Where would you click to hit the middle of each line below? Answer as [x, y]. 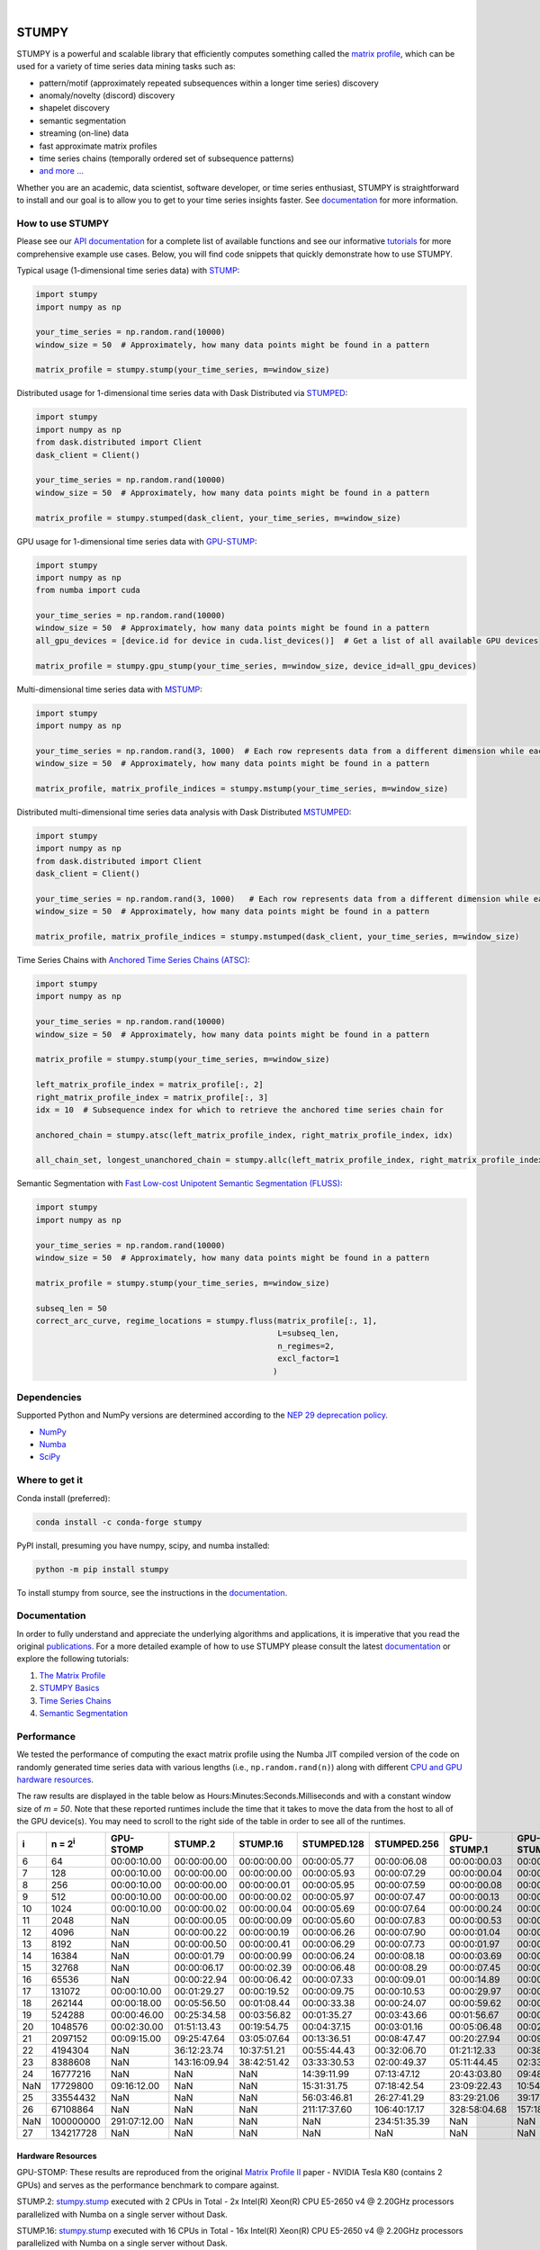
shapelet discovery [74, 108]
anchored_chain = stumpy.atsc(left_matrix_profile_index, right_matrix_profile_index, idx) [244, 1135]
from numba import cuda [88, 590]
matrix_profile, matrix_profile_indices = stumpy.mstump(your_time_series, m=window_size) [242, 788]
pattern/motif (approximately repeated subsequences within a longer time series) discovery [209, 83]
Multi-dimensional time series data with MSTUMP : [109, 689]
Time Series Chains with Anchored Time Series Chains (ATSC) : [134, 960]
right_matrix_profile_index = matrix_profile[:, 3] [152, 1097]
